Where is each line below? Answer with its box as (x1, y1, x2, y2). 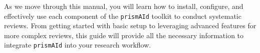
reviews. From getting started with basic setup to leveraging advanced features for (4, 20, 256, 31)
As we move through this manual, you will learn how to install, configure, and (4, 1, 243, 11)
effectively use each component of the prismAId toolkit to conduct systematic (4, 10, 241, 21)
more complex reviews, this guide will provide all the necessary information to (4, 30, 244, 40)
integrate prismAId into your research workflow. (4, 40, 151, 50)
